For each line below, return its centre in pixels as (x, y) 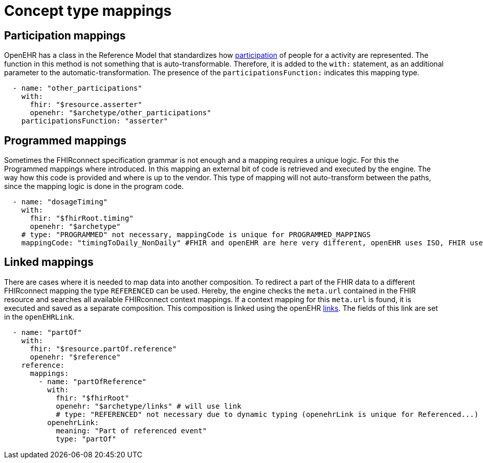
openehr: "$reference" (75, 357)
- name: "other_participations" (77, 88)
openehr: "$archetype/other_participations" (120, 113)
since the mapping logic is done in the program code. (94, 186)
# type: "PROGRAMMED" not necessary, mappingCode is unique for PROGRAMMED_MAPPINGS (196, 235)
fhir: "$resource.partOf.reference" (103, 349)
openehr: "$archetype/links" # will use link (149, 406)
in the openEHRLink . (39, 317)
